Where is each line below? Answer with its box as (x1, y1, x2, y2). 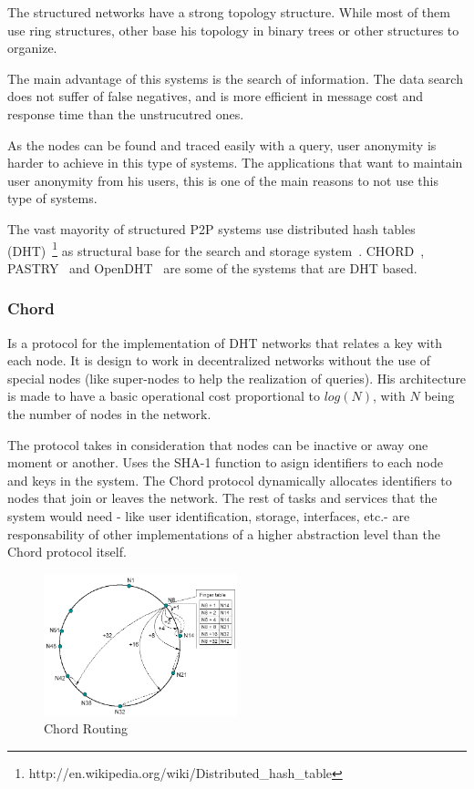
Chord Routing (44, 719, 129, 738)
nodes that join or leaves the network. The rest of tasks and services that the (7, 488, 438, 507)
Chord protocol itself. (7, 542, 127, 561)
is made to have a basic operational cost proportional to (7, 386, 320, 405)
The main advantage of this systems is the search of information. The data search (7, 68, 463, 87)
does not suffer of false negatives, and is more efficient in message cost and (7, 87, 423, 106)
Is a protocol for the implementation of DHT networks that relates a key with (7, 333, 442, 352)
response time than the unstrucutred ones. (7, 104, 244, 123)
